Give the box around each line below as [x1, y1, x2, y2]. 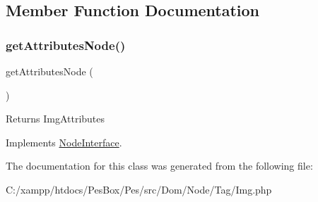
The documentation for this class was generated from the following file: [6, 158, 313, 173]
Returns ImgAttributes [6, 111, 105, 126]
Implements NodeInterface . [6, 134, 122, 149]
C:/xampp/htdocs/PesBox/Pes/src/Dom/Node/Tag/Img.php [6, 182, 272, 196]
